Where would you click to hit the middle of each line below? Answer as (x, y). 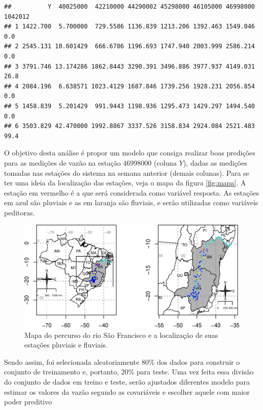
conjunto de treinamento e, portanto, (62, 372)
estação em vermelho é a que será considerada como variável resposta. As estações (132, 192)
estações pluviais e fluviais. (66, 345)
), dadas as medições (215, 162)
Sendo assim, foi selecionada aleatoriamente (72, 361)
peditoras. (20, 212)
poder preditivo (28, 402)
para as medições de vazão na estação (62, 162)
